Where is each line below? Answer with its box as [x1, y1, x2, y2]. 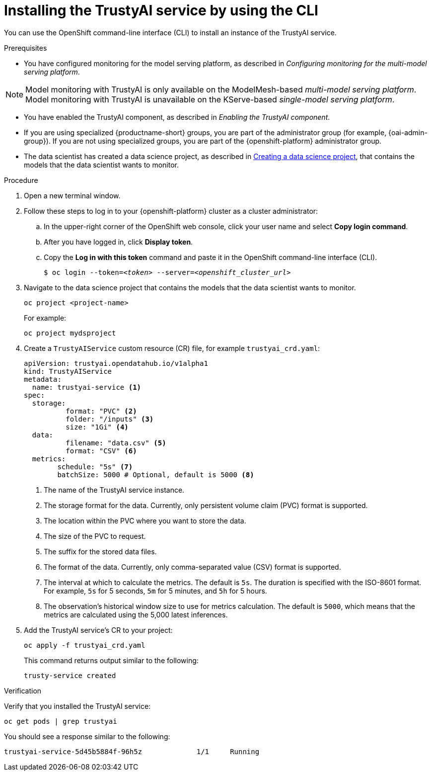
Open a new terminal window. [24, 191, 121, 200]
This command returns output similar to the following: [24, 656, 199, 665]
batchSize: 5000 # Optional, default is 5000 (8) [57, 470, 254, 479]
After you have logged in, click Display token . [44, 237, 193, 246]
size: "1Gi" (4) [66, 423, 129, 431]
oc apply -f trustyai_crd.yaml [24, 641, 145, 649]
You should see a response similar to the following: [4, 732, 170, 741]
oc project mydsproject [24, 329, 116, 337]
